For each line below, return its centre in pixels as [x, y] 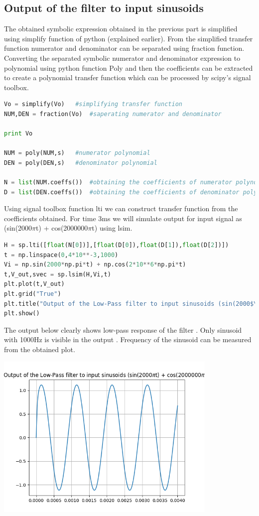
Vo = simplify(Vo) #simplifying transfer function [93, 104]
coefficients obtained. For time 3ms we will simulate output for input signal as [123, 218]
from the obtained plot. [40, 349]
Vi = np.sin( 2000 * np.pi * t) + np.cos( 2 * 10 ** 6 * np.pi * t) [95, 265]
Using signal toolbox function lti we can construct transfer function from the [121, 208]
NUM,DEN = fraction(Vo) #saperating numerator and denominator [113, 114]
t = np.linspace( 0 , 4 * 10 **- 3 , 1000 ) [61, 255]
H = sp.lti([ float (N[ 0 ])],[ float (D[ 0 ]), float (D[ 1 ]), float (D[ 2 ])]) [117, 245]
